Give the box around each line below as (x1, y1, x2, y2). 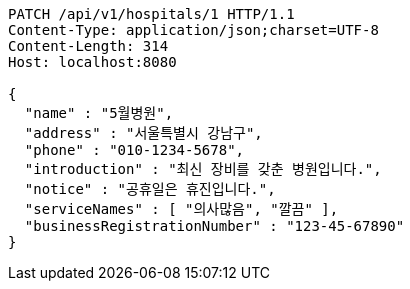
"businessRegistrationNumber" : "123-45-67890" (24, 218, 405, 234)
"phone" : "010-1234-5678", (24, 142, 245, 158)
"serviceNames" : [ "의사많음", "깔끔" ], (24, 201, 339, 217)
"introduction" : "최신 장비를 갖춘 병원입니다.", (24, 161, 382, 177)
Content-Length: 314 (8, 38, 169, 54)
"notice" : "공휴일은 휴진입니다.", (24, 181, 276, 197)
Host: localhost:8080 (8, 54, 177, 70)
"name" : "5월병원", (24, 105, 174, 121)
